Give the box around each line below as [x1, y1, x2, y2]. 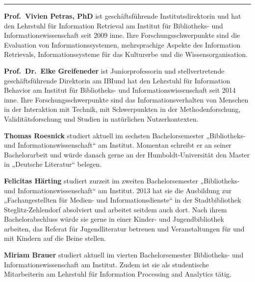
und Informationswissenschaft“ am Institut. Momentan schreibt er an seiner [4, 140, 231, 150]
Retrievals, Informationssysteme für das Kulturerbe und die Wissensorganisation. [4, 49, 248, 59]
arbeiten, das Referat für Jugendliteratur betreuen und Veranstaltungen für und [4, 223, 245, 233]
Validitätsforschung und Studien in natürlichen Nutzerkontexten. [4, 113, 199, 124]
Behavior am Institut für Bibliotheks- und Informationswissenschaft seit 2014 [4, 85, 236, 95]
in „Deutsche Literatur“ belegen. [4, 159, 102, 169]
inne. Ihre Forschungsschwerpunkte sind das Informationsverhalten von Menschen [4, 94, 249, 104]
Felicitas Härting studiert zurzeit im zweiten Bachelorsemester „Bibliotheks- [4, 175, 240, 185]
